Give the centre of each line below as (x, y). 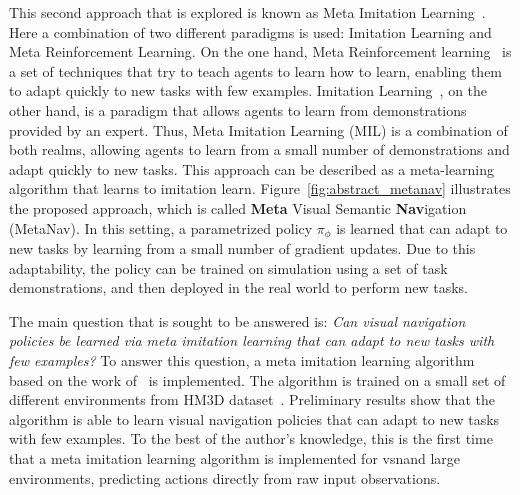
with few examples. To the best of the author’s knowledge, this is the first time (251, 438)
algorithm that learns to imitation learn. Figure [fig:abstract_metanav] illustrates (260, 188)
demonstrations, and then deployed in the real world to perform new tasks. (239, 287)
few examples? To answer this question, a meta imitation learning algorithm (242, 359)
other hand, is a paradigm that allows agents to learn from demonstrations (238, 109)
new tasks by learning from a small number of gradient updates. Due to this (242, 247)
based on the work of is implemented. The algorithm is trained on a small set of (257, 379)
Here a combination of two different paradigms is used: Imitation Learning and (250, 31)
